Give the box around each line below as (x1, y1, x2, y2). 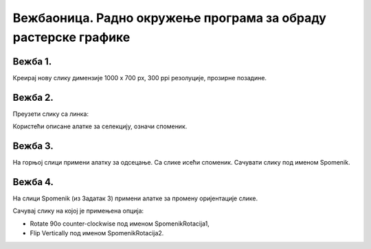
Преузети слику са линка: (12, 110, 89, 118)
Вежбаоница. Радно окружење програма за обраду (12, 10, 326, 25)
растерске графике (12, 29, 131, 45)
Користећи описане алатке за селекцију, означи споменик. (12, 122, 188, 130)
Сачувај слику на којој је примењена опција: (12, 206, 144, 215)
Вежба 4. (12, 176, 54, 188)
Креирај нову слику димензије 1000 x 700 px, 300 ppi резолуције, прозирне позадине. (12, 73, 267, 82)
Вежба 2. (12, 91, 54, 103)
